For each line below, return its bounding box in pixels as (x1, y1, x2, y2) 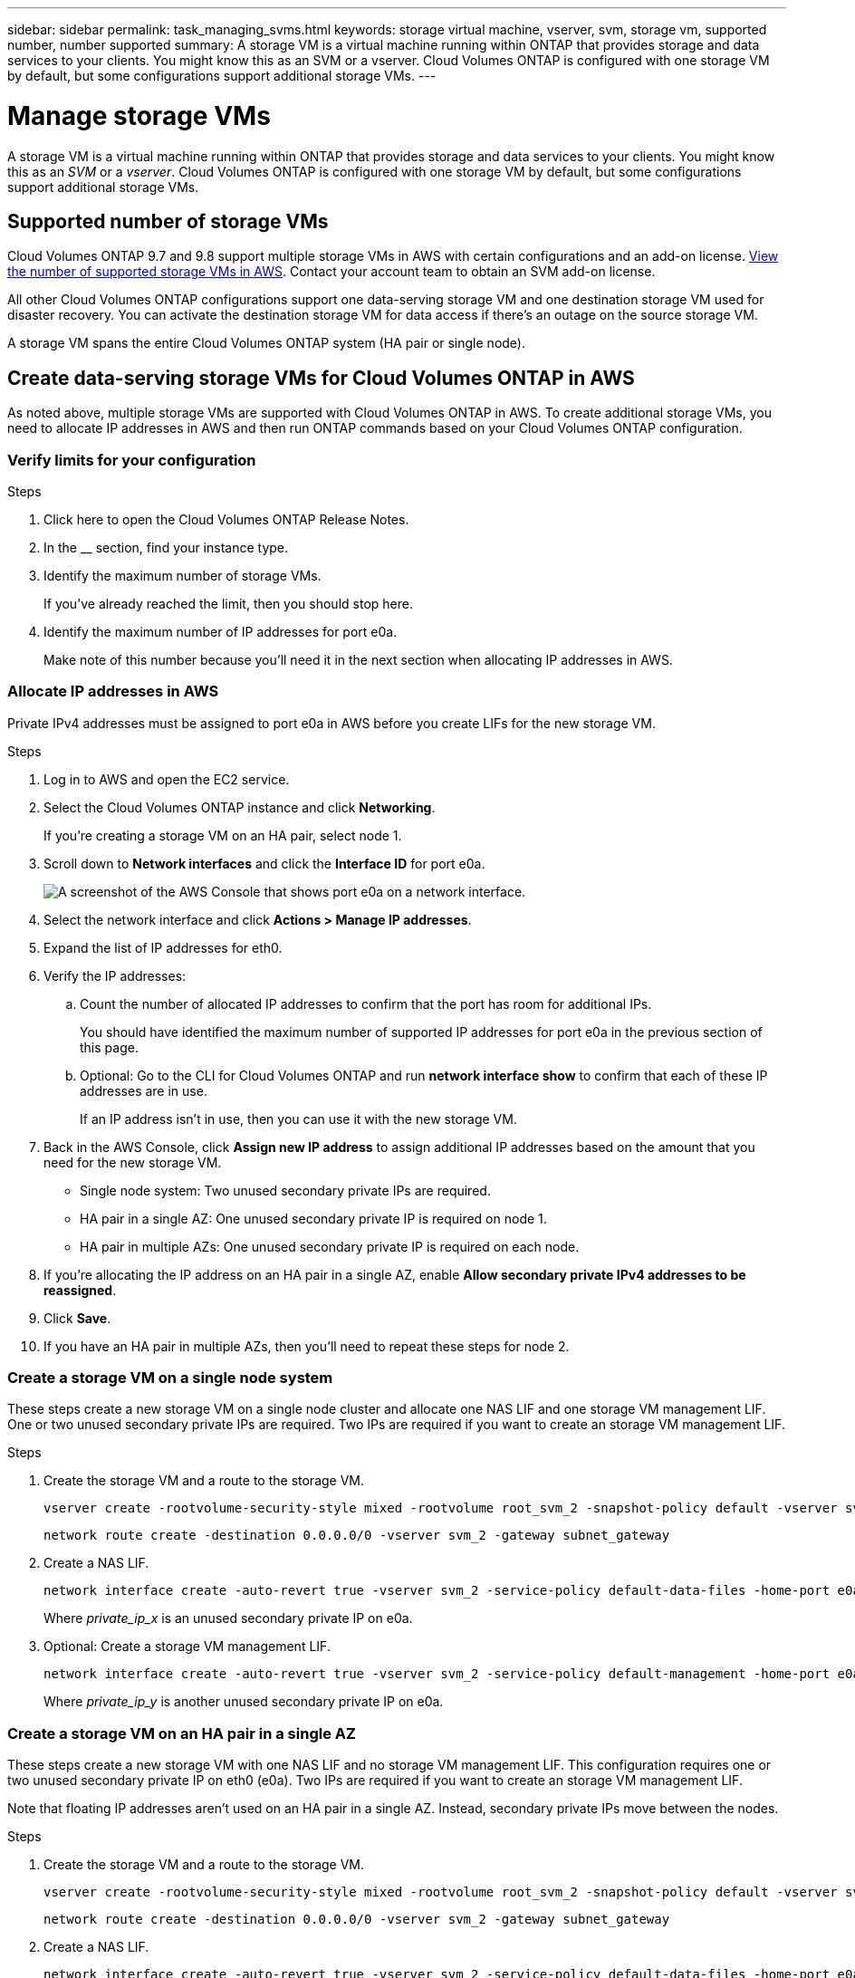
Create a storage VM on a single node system (7, 1368, 333, 1387)
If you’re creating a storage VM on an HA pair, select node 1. (43, 827, 402, 843)
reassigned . (43, 1282, 117, 1298)
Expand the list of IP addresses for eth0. (43, 939, 283, 955)
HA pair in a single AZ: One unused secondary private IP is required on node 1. (80, 1210, 547, 1226)
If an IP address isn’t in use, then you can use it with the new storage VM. (80, 1110, 517, 1127)
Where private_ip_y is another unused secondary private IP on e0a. (43, 1694, 444, 1710)
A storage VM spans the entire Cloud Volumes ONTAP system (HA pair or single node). (7, 335, 525, 351)
